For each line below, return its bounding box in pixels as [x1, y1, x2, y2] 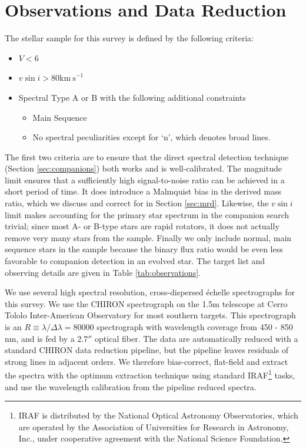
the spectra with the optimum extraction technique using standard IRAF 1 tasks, [5, 367, 295, 381]
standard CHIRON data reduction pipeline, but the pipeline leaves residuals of [5, 344, 289, 356]
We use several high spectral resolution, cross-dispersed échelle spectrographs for [5, 286, 295, 298]
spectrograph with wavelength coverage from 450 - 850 [97, 321, 293, 332]
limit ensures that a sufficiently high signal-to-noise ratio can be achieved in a [5, 173, 285, 186]
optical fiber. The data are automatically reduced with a [95, 332, 298, 344]
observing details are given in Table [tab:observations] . [5, 266, 201, 278]
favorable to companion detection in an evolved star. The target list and [5, 255, 265, 267]
